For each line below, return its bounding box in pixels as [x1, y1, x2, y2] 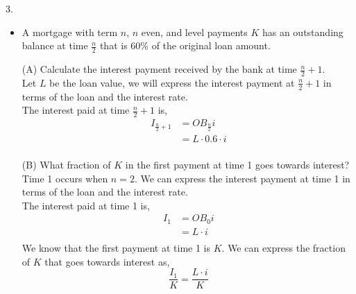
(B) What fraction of [22, 157, 111, 172]
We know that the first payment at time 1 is [22, 240, 211, 254]
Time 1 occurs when [22, 171, 108, 185]
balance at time [22, 38, 88, 53]
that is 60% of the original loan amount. [99, 38, 271, 53]
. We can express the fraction [221, 240, 346, 254]
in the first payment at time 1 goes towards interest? [125, 157, 350, 172]
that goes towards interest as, [44, 254, 170, 268]
